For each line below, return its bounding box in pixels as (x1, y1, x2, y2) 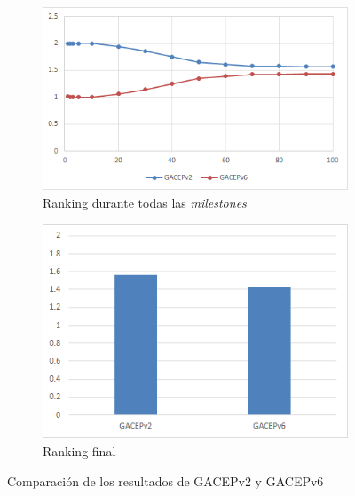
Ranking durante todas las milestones (43, 193, 247, 211)
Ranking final (43, 442, 116, 461)
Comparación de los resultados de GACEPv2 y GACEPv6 (7, 471, 324, 490)
